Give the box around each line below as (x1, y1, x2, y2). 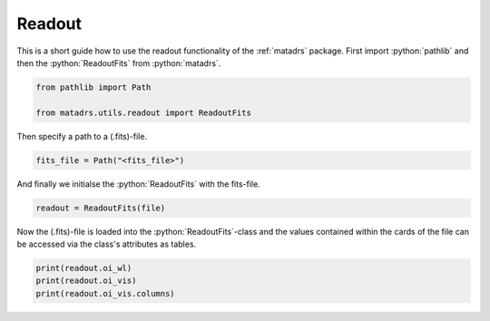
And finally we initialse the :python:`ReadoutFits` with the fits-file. (16, 178, 260, 190)
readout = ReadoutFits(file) (35, 202, 166, 213)
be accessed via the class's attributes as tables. (16, 238, 197, 249)
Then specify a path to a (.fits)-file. (16, 131, 148, 141)
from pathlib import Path (35, 82, 152, 92)
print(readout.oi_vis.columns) (35, 288, 176, 298)
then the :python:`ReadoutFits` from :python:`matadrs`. (16, 57, 221, 68)
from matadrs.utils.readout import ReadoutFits (35, 107, 251, 118)
